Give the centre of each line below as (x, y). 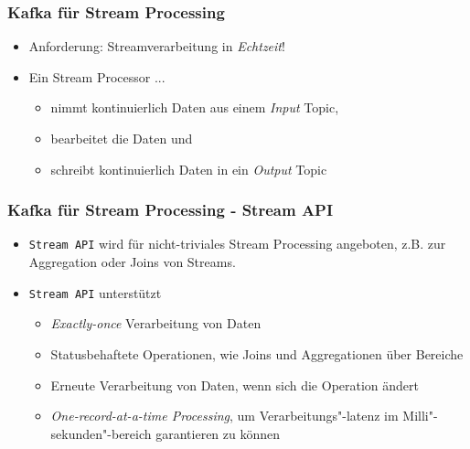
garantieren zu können (218, 433)
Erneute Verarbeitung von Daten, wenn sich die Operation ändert (235, 385)
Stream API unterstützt (95, 292)
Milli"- (420, 416)
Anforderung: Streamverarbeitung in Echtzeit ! (157, 46)
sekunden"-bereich (101, 433)
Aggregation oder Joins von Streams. (132, 262)
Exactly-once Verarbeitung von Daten (156, 323)
